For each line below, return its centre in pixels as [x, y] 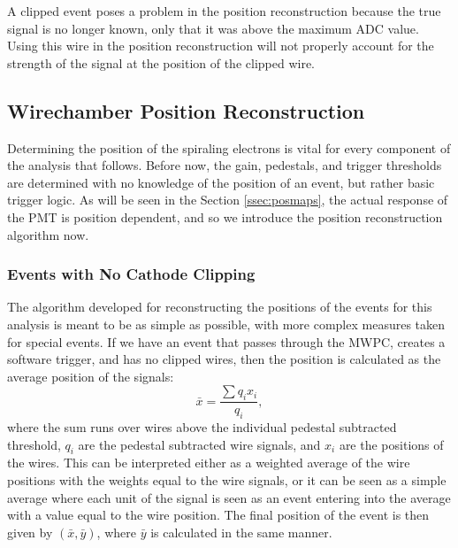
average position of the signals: [91, 376]
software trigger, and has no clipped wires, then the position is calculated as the [224, 359]
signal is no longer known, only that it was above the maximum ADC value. [213, 28]
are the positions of [391, 444]
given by [30, 532]
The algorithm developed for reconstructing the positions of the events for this [220, 307]
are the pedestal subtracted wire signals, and [199, 444]
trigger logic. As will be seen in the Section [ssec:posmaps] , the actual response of [228, 200]
